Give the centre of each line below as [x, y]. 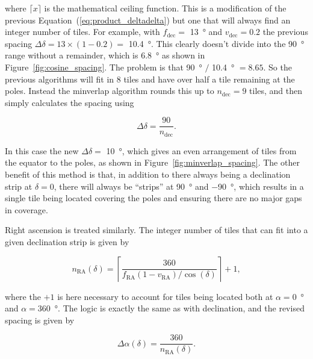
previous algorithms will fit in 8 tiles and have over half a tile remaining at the [150, 79]
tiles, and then [276, 91]
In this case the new [42, 150]
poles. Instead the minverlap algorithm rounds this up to [110, 91]
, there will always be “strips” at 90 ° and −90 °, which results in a [179, 186]
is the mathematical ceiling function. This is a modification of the [165, 8]
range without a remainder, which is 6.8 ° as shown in [105, 55]
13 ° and [206, 32]
